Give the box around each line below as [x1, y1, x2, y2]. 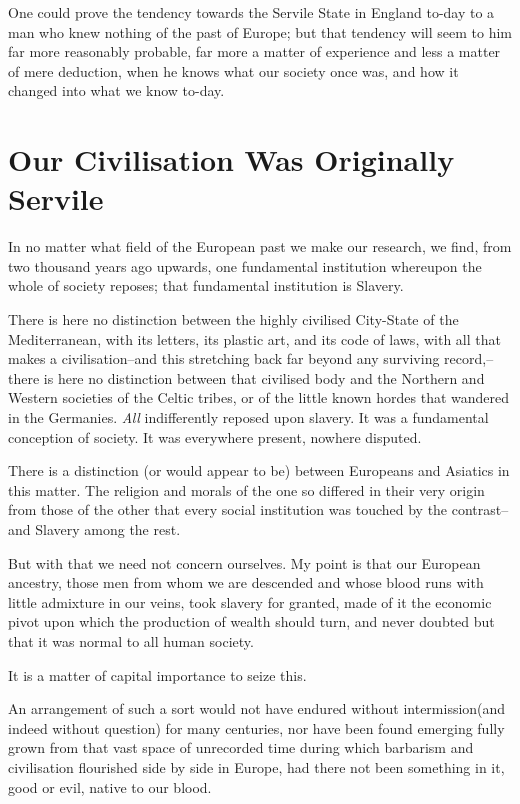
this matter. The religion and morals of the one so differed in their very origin [8, 479, 485, 500]
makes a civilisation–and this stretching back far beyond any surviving [8, 348, 440, 369]
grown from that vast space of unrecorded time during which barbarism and [8, 737, 474, 758]
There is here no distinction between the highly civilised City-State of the [8, 309, 459, 330]
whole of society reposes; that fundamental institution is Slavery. [8, 275, 404, 296]
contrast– [451, 499, 509, 520]
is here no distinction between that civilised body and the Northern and [43, 367, 485, 388]
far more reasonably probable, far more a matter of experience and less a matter [8, 41, 501, 62]
